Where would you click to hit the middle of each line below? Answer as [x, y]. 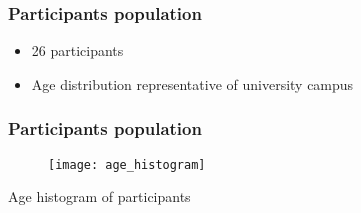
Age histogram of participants [99, 196]
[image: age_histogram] [127, 164]
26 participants [77, 50]
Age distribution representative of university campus [192, 83]
